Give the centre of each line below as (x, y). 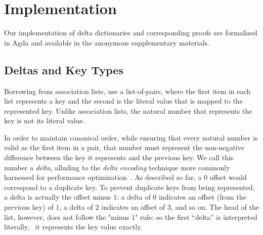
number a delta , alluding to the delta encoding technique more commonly (117, 167)
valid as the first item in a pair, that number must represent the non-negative (124, 147)
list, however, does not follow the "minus (67, 217)
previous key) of (29, 207)
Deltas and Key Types (64, 69)
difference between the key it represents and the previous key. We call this (119, 157)
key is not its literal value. (45, 121)
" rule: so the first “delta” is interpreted (196, 217)
